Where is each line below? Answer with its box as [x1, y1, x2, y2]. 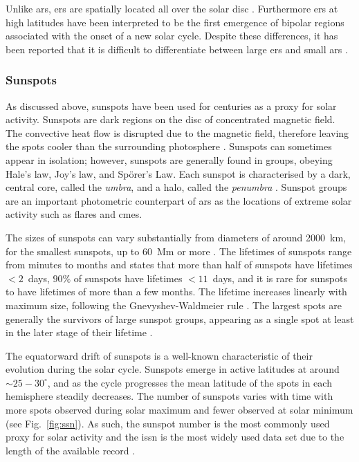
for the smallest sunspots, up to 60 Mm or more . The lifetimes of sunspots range [6, 243, 352, 258]
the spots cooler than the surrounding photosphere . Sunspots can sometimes [6, 139, 332, 154]
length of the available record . [6, 443, 136, 457]
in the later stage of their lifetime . [6, 325, 153, 340]
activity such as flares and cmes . [6, 207, 142, 221]
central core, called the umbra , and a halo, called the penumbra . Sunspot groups [6, 180, 347, 194]
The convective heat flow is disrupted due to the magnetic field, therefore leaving [6, 125, 349, 140]
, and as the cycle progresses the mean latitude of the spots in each [47, 375, 332, 389]
